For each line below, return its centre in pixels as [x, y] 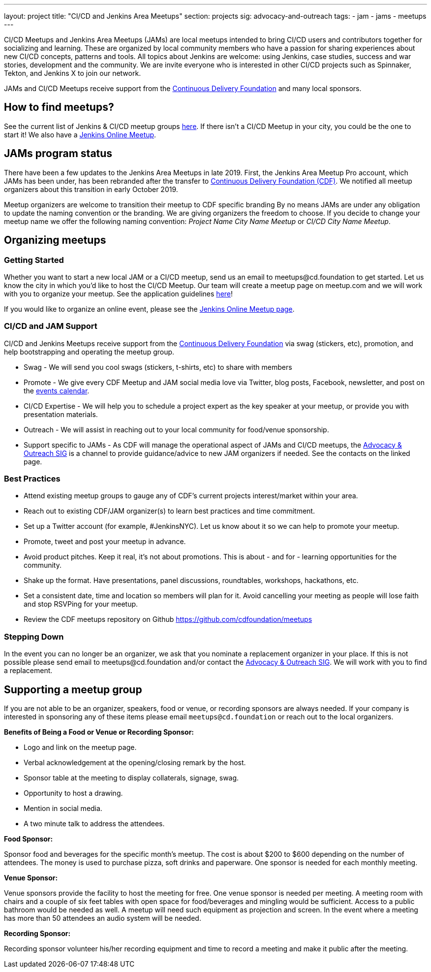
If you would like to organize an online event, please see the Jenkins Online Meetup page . [149, 309]
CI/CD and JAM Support [51, 326]
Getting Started [34, 260]
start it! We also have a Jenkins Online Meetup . [80, 134]
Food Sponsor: [29, 839]
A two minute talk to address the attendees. [94, 824]
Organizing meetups [55, 240]
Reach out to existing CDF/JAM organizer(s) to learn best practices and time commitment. [169, 511]
